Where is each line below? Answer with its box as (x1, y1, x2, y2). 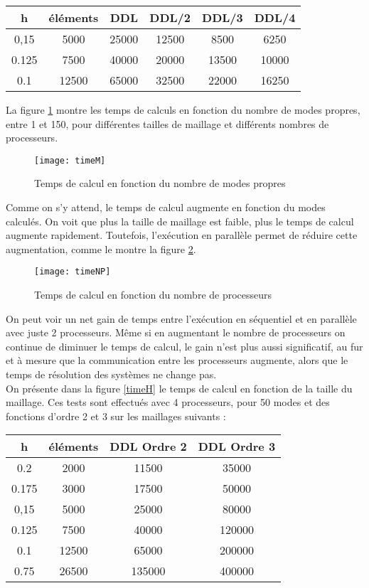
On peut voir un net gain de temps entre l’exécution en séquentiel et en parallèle (6, 311, 357, 326)
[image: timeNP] (34, 267, 111, 277)
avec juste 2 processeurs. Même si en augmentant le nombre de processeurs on (6, 325, 346, 340)
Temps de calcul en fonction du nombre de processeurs (34, 287, 272, 302)
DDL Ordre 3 (198, 438, 276, 455)
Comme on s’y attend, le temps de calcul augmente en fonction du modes (6, 200, 326, 215)
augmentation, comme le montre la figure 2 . (6, 241, 196, 256)
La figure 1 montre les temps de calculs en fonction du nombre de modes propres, (6, 102, 360, 117)
